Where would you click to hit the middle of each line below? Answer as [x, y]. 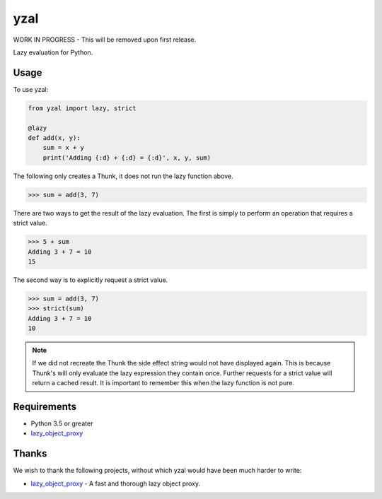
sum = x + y [64, 148]
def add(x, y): [54, 138]
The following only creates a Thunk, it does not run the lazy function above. [123, 176]
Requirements [45, 407]
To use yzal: [31, 89]
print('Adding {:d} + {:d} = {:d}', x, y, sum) [127, 158]
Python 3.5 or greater [62, 423]
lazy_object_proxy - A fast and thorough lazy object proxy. [116, 483]
